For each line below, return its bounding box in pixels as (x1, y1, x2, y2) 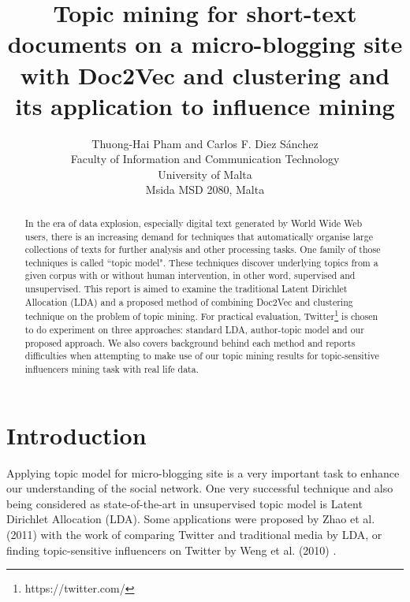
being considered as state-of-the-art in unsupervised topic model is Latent (6, 495, 363, 511)
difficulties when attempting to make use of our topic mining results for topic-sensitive (24, 349, 379, 362)
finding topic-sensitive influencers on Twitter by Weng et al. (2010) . (6, 541, 337, 558)
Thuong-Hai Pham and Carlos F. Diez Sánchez (91, 135, 319, 151)
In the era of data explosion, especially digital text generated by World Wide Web (24, 216, 363, 229)
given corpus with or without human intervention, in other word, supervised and (24, 269, 356, 282)
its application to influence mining (15, 89, 395, 121)
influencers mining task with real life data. (24, 362, 199, 376)
